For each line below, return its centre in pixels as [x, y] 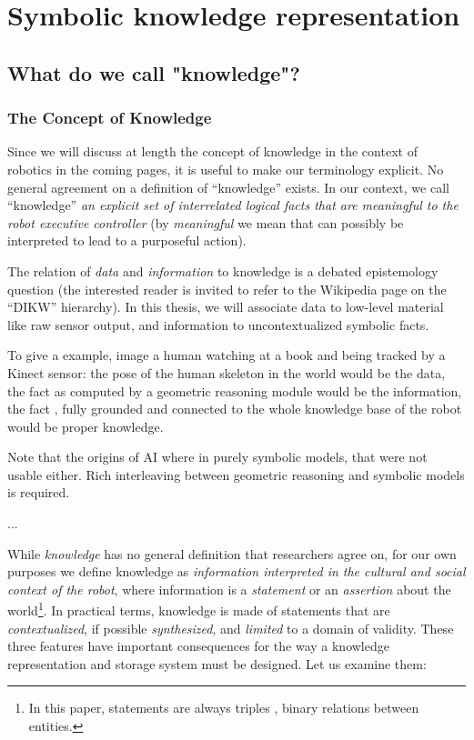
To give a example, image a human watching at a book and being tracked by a [227, 355]
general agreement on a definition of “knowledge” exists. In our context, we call [228, 187]
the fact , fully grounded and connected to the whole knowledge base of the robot [235, 409]
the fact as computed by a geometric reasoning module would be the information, [235, 390]
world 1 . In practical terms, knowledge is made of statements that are [199, 609]
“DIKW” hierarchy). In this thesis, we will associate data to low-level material [226, 307]
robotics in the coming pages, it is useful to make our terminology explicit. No [226, 169]
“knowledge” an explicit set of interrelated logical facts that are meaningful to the [233, 205]
